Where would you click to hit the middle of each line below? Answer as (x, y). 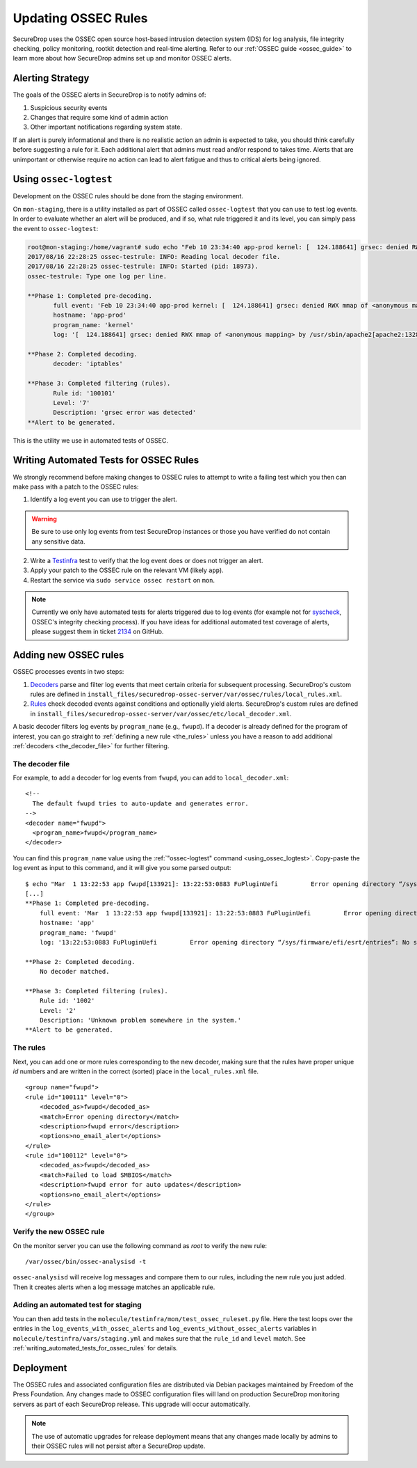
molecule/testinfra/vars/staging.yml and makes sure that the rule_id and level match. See (159, 1338)
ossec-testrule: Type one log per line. (97, 276)
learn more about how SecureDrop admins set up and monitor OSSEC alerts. (122, 58)
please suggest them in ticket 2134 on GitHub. (98, 632)
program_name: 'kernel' (94, 325)
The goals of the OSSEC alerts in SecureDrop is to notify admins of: (109, 95)
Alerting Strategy (51, 78)
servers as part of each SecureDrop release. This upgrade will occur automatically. (131, 1404)
